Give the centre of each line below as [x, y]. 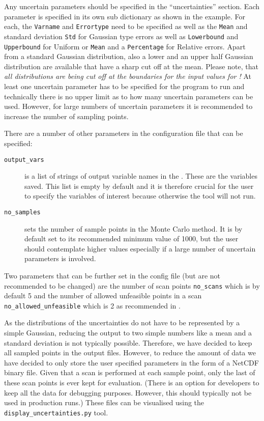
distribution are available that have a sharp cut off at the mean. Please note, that [131, 66]
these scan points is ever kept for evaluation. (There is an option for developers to [132, 383]
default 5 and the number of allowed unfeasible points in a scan [103, 296]
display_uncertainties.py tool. [56, 412]
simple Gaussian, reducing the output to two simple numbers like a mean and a [128, 333]
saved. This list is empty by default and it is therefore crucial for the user [139, 186]
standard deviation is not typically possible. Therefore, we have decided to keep [128, 342]
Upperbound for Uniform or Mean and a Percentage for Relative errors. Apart [125, 46]
